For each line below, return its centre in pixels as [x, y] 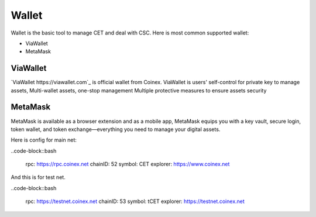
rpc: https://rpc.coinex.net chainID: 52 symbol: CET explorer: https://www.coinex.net [128, 164]
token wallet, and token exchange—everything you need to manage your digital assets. [116, 129]
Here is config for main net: [44, 140]
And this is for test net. [38, 177]
